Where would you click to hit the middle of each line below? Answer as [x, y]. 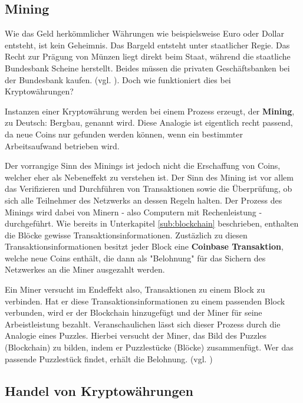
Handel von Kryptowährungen [99, 390]
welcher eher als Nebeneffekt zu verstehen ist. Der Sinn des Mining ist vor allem [149, 177]
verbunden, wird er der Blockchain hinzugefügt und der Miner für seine [134, 312]
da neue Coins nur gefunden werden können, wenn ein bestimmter [124, 134]
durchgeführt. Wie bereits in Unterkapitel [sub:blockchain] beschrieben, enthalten [152, 223]
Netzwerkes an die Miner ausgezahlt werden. [85, 269]
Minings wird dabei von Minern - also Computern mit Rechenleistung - [134, 212]
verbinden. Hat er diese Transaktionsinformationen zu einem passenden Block [145, 301]
